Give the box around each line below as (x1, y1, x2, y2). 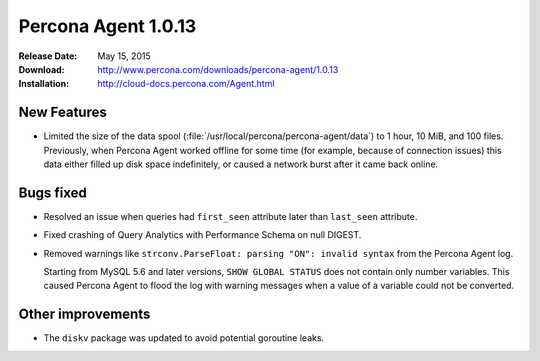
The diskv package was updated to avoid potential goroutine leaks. (43, 332, 325, 344)
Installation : (18, 78, 70, 90)
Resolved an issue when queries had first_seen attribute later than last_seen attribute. (43, 210, 418, 222)
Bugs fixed (18, 184, 87, 201)
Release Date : (18, 50, 78, 62)
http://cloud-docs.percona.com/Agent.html (97, 78, 275, 90)
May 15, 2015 (97, 50, 152, 62)
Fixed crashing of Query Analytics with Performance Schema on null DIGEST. (43, 229, 362, 241)
